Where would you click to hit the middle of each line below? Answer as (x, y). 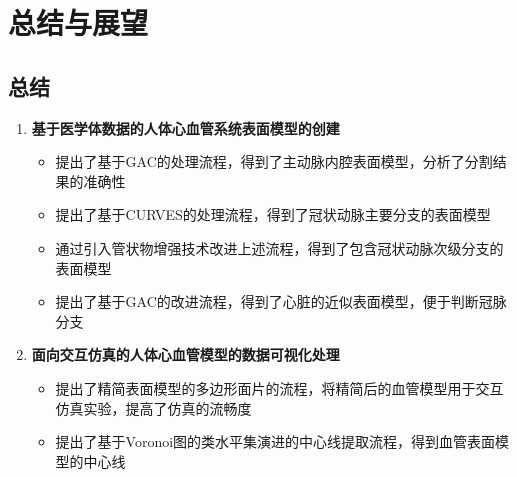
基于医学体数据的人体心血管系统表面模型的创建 (185, 127)
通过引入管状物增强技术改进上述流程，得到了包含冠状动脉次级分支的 (279, 247)
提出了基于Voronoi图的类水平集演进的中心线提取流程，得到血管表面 (275, 441)
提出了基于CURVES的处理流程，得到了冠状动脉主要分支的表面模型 (273, 214)
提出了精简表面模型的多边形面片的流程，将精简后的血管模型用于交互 (279, 387)
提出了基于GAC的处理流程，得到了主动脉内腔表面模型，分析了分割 (274, 161)
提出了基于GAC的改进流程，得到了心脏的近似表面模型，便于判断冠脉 (281, 301)
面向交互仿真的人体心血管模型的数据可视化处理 (185, 354)
